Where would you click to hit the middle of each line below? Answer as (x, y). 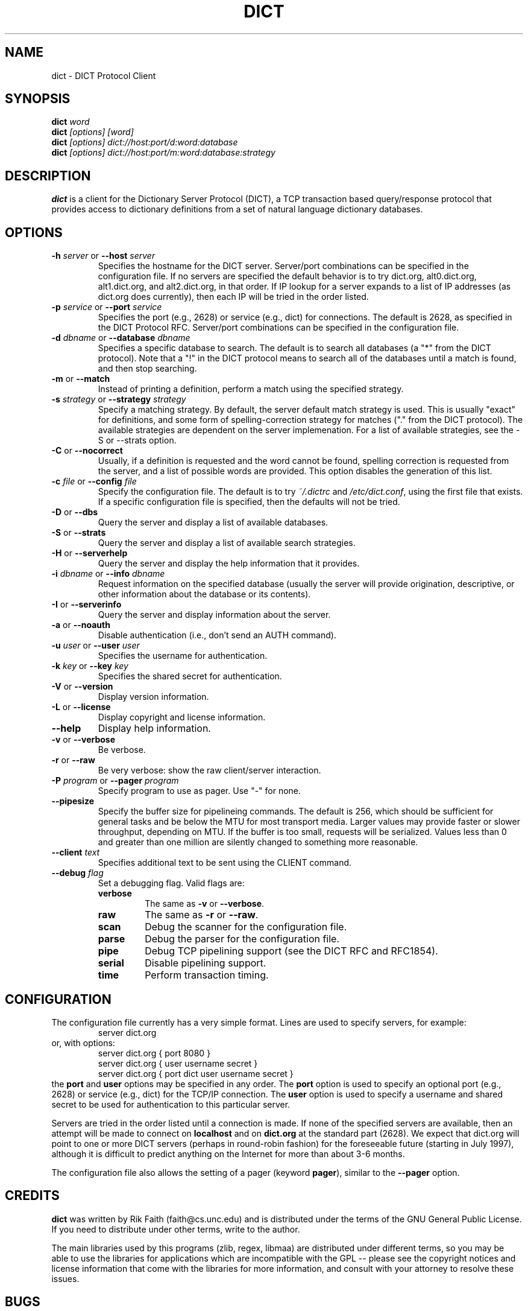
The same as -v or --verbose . (205, 904)
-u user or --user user (96, 646)
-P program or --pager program (115, 781)
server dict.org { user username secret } (178, 1063)
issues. (65, 1278)
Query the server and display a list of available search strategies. (227, 543)
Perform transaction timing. (207, 975)
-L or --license (81, 707)
